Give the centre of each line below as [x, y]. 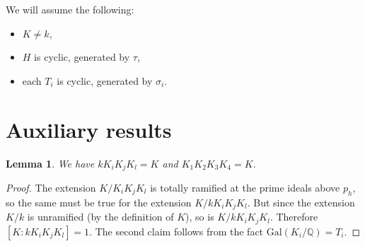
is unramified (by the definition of [100, 217]
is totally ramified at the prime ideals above [245, 187]
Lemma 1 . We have [50, 163]
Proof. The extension [51, 187]
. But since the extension [301, 202]
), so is [200, 217]
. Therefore [294, 217]
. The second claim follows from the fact [176, 231]
